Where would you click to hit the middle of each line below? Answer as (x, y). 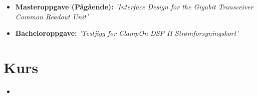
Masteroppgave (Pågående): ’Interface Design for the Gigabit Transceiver (134, 6)
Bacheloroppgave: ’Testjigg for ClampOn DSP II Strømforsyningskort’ (127, 33)
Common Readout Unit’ (52, 16)
